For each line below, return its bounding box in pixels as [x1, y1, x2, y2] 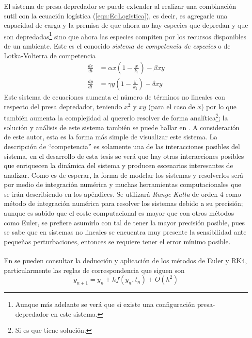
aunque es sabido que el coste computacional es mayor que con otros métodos [4, 208, 234, 218]
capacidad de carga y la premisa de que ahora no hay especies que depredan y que [4, 20, 248, 30]
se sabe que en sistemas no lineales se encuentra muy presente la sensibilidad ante [4, 227, 247, 237]
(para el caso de [148, 101, 195, 111]
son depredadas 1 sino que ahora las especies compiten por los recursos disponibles [4, 30, 246, 41]
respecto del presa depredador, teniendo [4, 101, 122, 111]
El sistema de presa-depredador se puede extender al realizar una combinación [4, 1, 236, 11]
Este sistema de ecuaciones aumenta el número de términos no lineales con [4, 92, 225, 102]
